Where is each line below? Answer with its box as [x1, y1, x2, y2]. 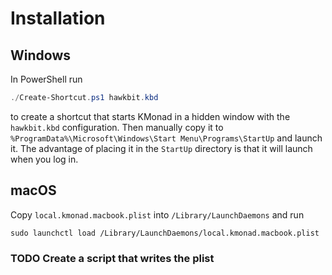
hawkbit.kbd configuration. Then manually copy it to [10, 121, 224, 133]
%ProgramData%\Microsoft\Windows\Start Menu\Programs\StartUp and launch [10, 132, 323, 144]
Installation [10, 7, 106, 30]
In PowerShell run [10, 73, 83, 85]
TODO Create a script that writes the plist [10, 251, 215, 265]
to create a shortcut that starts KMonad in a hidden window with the [10, 110, 291, 122]
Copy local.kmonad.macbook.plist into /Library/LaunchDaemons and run [10, 208, 305, 221]
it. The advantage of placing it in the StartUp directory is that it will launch [10, 142, 313, 154]
